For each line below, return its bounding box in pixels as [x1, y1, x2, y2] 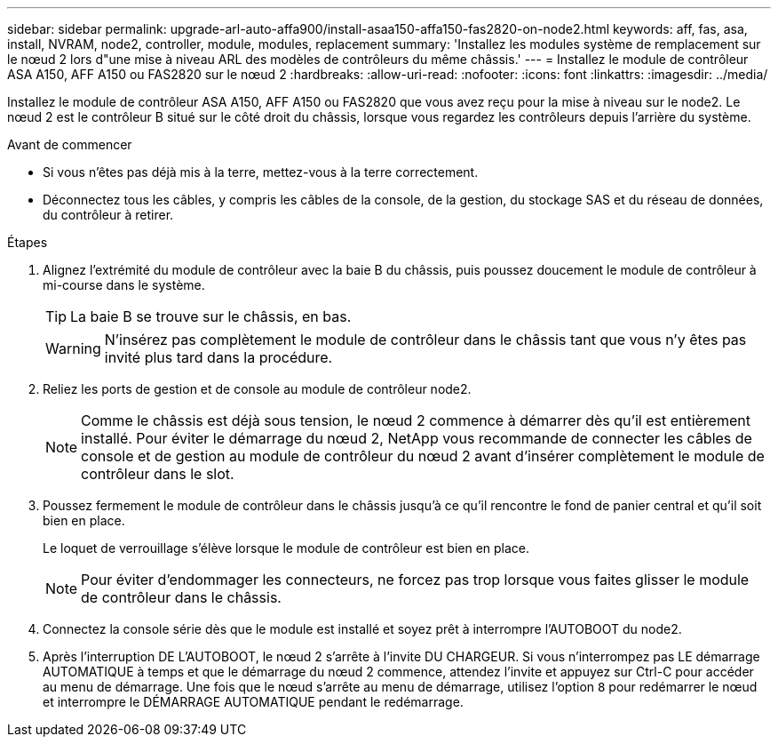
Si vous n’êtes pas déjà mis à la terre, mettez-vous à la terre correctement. [43, 164, 479, 180]
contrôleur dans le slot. [81, 465, 234, 483]
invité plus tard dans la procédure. [104, 348, 333, 366]
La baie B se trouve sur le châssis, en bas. [70, 308, 352, 325]
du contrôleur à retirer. [43, 207, 174, 222]
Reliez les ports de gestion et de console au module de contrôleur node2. [43, 381, 472, 396]
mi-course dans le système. [43, 277, 205, 292]
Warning [45, 340, 101, 357]
